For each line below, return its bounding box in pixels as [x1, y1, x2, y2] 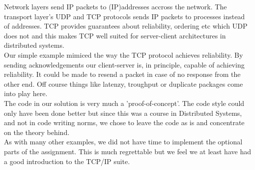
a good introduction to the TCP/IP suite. [4, 156, 130, 166]
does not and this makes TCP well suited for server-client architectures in [4, 30, 226, 40]
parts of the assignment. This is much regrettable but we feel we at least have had [4, 146, 251, 156]
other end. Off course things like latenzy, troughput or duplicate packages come [4, 78, 243, 89]
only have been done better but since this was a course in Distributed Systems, [4, 107, 242, 118]
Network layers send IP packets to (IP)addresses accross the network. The [4, 1, 227, 11]
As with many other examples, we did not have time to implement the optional [4, 136, 243, 147]
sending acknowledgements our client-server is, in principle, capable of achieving [4, 59, 245, 69]
